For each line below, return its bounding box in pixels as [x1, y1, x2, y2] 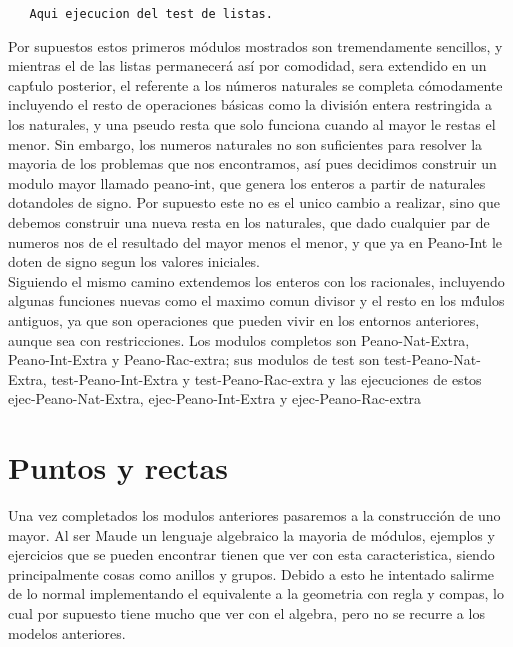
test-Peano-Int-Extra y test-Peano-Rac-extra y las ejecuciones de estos [51, 368, 482, 389]
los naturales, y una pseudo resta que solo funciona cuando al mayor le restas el [8, 114, 496, 135]
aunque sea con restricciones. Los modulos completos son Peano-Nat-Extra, [8, 329, 470, 350]
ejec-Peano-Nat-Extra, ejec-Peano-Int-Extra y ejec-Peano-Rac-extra [8, 388, 422, 409]
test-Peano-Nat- [384, 349, 481, 370]
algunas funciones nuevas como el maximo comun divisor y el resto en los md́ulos [8, 290, 505, 311]
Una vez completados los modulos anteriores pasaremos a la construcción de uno [8, 505, 501, 526]
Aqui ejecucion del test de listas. [29, 7, 273, 21]
